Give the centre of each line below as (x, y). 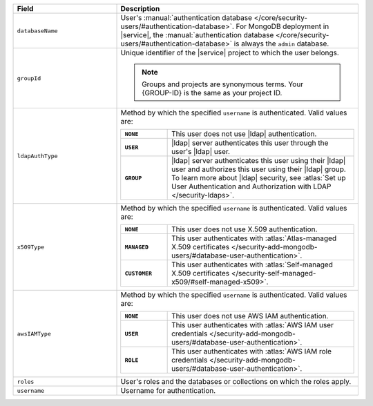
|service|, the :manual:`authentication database (197, 35)
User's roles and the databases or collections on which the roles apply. (236, 381)
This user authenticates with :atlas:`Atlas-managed (254, 238)
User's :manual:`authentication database (186, 18)
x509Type (31, 247)
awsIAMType (34, 334)
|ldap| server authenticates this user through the (250, 143)
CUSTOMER (138, 273)
